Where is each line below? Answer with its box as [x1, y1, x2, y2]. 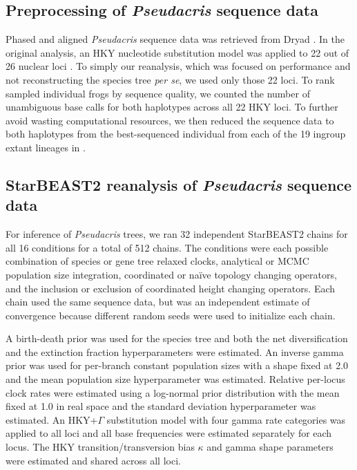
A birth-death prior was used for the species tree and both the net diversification [6, 331, 348, 346]
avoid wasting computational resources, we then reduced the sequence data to [6, 113, 334, 127]
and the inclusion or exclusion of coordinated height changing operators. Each [6, 281, 336, 295]
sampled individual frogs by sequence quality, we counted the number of [6, 86, 310, 100]
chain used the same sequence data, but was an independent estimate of [6, 294, 310, 309]
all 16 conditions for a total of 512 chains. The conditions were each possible [6, 240, 329, 254]
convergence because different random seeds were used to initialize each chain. [6, 308, 336, 322]
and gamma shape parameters [206, 440, 334, 454]
